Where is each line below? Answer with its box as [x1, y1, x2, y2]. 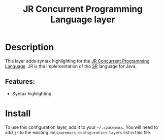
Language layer [50, 14, 115, 25]
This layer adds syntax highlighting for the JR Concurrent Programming [5, 58, 150, 64]
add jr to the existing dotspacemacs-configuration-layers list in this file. [5, 129, 152, 135]
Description [5, 42, 54, 53]
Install [5, 107, 31, 119]
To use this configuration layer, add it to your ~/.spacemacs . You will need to [5, 124, 159, 130]
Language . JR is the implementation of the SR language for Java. [5, 63, 137, 69]
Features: [5, 77, 35, 86]
